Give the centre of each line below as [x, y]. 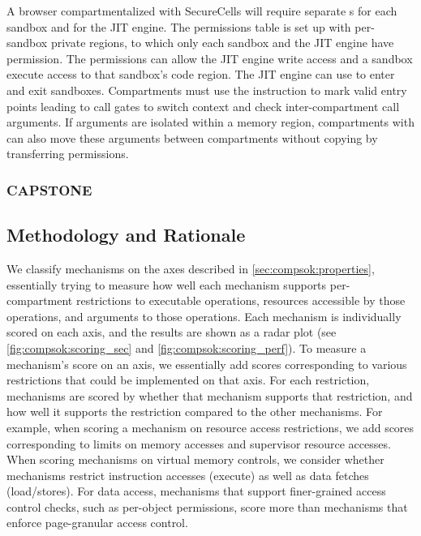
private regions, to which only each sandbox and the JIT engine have [222, 43]
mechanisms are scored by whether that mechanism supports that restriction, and [210, 395]
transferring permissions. [68, 154]
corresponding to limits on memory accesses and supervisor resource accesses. [199, 443]
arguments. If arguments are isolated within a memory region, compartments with [210, 122]
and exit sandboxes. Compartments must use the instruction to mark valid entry [207, 90]
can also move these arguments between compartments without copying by [192, 137]
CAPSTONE [49, 189]
